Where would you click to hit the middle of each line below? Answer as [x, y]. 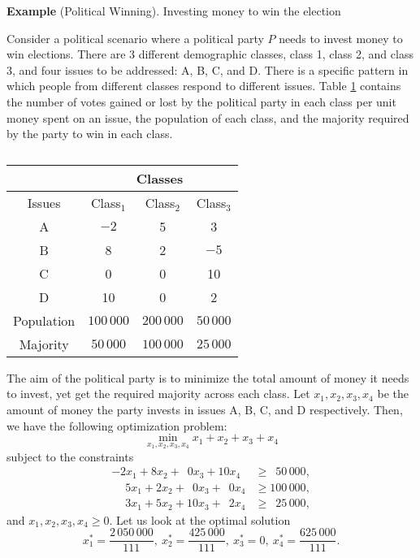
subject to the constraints [70, 456]
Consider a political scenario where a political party [135, 38]
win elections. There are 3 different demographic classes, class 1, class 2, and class [210, 54]
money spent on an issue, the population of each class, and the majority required [208, 117]
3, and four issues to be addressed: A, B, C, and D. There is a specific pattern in [208, 69]
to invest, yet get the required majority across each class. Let [158, 394]
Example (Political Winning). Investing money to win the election [174, 11]
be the [393, 394]
